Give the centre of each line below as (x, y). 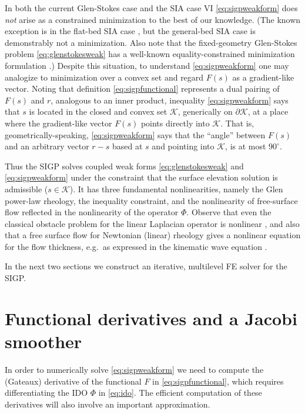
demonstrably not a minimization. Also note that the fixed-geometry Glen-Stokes (151, 42)
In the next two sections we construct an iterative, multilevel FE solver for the (146, 266)
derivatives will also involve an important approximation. (108, 404)
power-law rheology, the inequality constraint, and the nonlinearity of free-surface (151, 200)
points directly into (175, 123)
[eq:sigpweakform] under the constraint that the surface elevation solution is (141, 177)
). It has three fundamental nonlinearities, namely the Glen (176, 188)
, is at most (246, 146)
